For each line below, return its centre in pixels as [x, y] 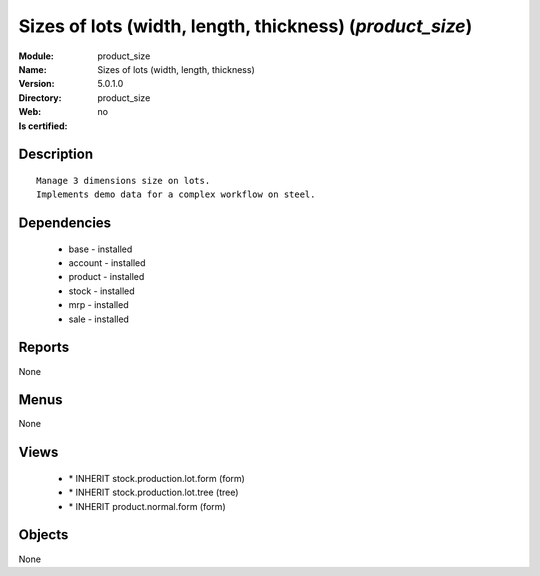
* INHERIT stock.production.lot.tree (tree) [153, 492]
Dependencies [65, 223]
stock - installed [101, 291]
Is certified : [43, 126]
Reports [44, 347]
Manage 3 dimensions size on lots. [123, 180]
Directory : [40, 97]
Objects [43, 535]
